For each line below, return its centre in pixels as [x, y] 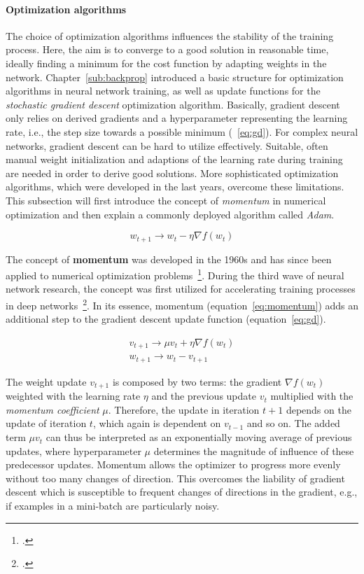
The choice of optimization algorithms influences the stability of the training [170, 35]
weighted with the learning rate [73, 396]
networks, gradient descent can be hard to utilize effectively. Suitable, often [167, 145]
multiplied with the [312, 396]
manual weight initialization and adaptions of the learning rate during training [174, 159]
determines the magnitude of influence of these [254, 450]
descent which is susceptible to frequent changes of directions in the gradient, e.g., [182, 492]
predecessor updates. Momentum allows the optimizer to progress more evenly [173, 464]
